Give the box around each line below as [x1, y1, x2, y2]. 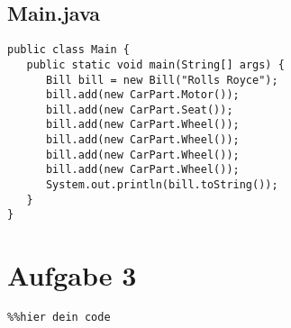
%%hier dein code [7, 311, 111, 324]
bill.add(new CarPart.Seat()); [45, 103, 233, 116]
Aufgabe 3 [7, 257, 137, 294]
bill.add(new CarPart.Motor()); [45, 88, 240, 102]
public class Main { [7, 43, 131, 57]
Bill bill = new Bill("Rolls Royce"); [45, 73, 278, 87]
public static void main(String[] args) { [26, 58, 285, 71]
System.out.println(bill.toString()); [45, 178, 278, 192]
